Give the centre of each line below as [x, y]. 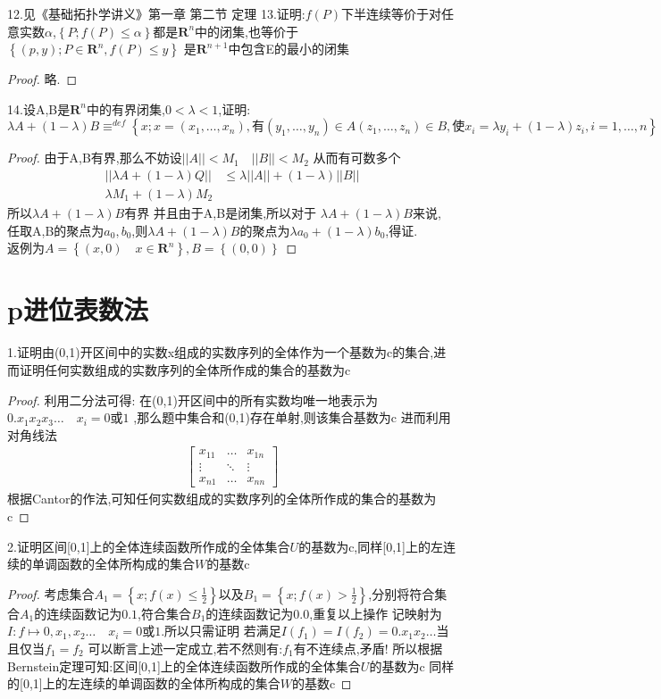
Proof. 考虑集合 [51, 593]
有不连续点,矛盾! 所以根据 [368, 648]
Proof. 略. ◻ [42, 79]
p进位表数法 [78, 309]
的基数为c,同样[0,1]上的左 [371, 546]
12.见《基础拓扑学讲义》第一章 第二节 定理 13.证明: [156, 13]
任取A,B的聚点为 [56, 230]
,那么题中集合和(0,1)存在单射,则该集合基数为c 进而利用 [292, 417]
